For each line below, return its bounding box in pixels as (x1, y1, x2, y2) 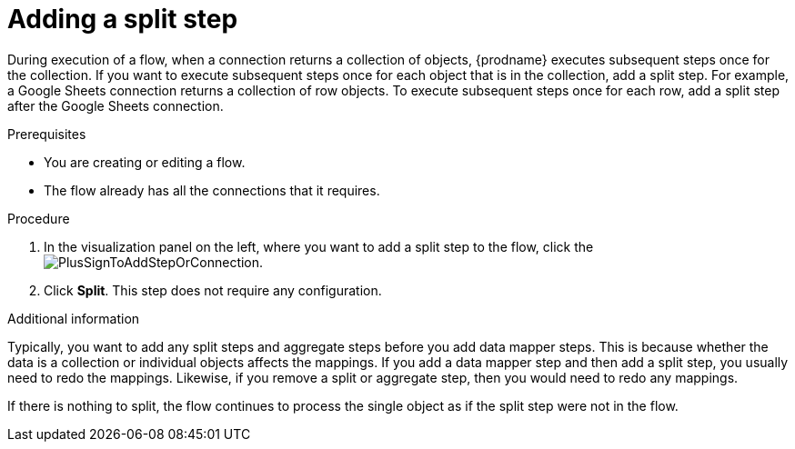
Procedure (7, 210, 70, 226)
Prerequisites (7, 125, 86, 142)
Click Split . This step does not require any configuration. (44, 282, 382, 298)
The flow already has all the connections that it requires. (44, 182, 380, 198)
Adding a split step (7, 4, 238, 35)
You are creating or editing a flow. (44, 154, 246, 170)
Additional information (7, 310, 140, 326)
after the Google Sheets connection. (7, 97, 224, 114)
